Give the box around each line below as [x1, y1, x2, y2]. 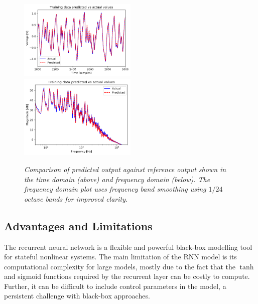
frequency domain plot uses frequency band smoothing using [24, 184, 206, 194]
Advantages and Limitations [4, 218, 153, 233]
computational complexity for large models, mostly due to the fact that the [4, 261, 236, 271]
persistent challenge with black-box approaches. [4, 290, 150, 301]
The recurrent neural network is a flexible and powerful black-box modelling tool [4, 241, 252, 252]
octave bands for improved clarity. [24, 193, 128, 204]
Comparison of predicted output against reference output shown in [24, 164, 226, 174]
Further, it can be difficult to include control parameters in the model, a [4, 280, 226, 291]
